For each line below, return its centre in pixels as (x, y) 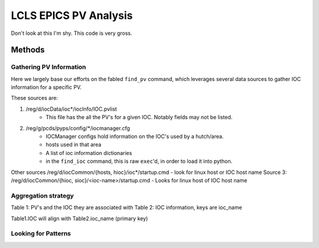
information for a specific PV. (46, 87)
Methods (28, 50)
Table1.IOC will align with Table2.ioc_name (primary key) (79, 218)
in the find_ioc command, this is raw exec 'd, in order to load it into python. (139, 161)
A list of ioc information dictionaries (89, 153)
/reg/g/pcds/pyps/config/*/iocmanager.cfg (78, 128)
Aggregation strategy (42, 195)
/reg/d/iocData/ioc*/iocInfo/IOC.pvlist (71, 109)
